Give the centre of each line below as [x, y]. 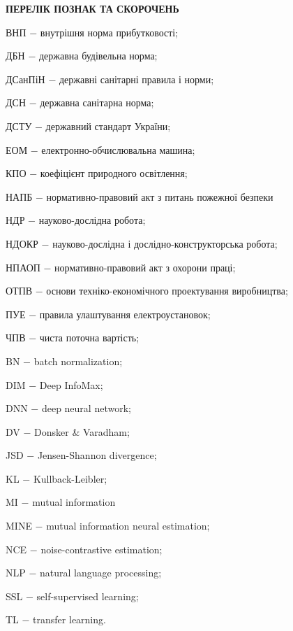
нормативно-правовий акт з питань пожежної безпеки [160, 196]
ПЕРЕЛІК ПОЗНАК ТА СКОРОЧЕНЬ [92, 8]
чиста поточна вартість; [89, 338]
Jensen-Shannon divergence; [97, 455]
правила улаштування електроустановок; [125, 314]
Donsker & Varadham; [82, 431]
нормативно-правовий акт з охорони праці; [145, 267]
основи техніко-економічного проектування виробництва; [167, 291]
